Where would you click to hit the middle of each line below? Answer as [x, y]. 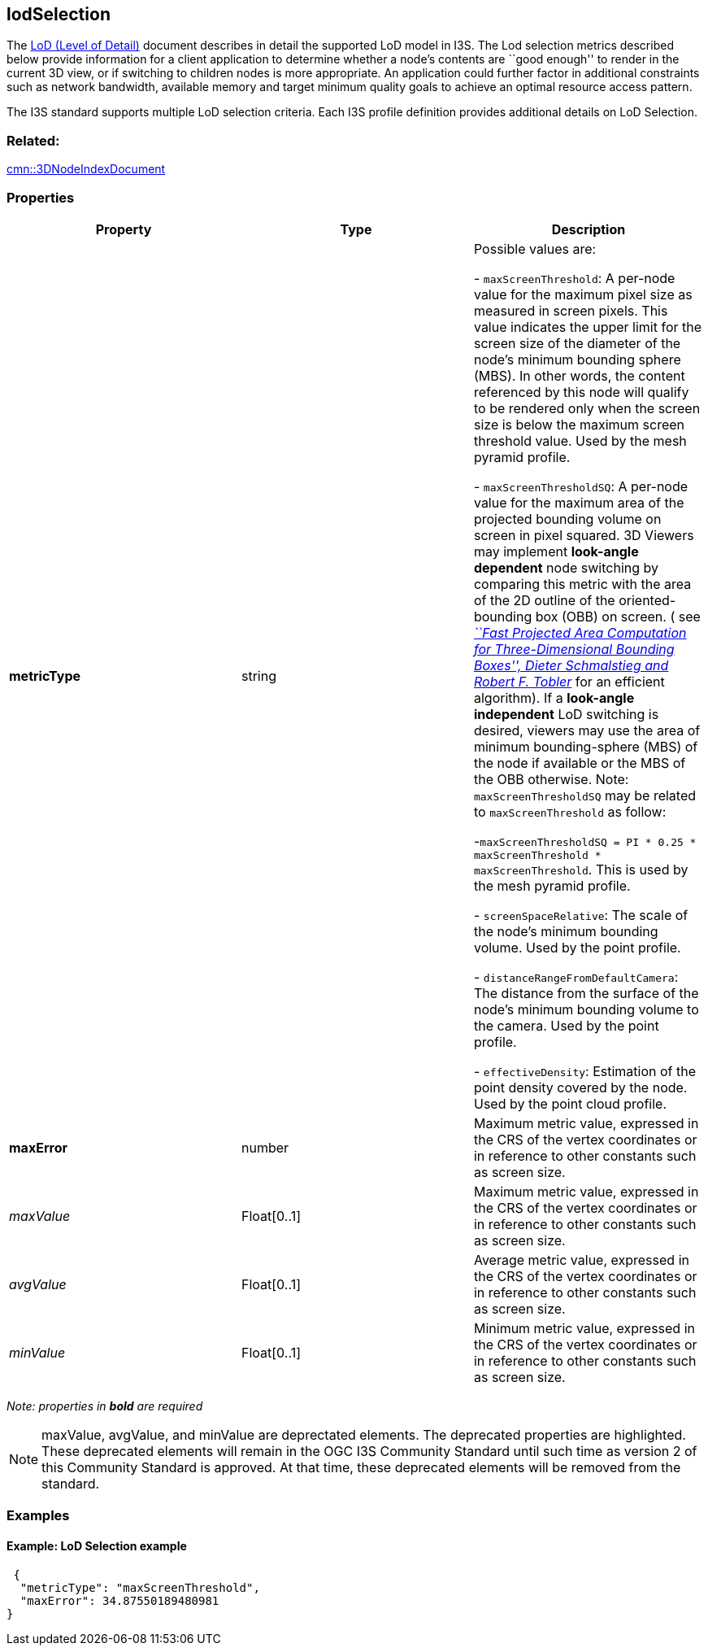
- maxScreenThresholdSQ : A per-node [581, 486]
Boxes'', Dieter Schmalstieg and [571, 665]
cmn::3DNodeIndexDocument [86, 169]
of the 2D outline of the [544, 600]
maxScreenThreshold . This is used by [581, 869]
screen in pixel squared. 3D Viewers [584, 535]
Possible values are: [535, 248]
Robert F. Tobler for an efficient [569, 681]
